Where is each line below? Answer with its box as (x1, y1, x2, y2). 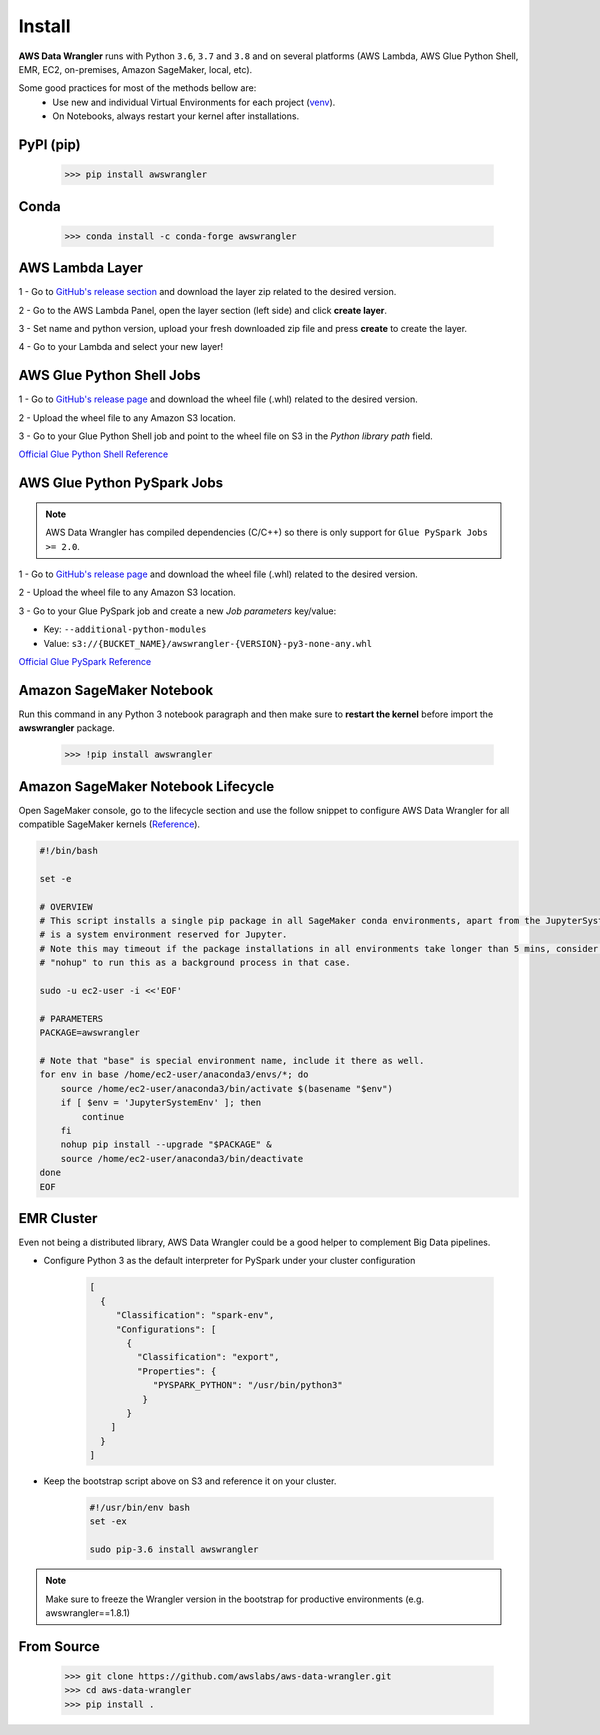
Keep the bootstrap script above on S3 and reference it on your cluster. (43, 1475, 337, 1487)
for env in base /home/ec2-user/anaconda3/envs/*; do (39, 1069, 309, 1080)
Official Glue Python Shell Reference (18, 448, 169, 460)
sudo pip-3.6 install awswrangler (89, 1544, 259, 1555)
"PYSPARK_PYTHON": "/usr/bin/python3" (152, 1380, 344, 1391)
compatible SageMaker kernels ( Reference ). (18, 818, 200, 830)
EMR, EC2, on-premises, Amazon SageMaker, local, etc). (18, 63, 253, 75)
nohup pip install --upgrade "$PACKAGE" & (60, 1139, 272, 1150)
